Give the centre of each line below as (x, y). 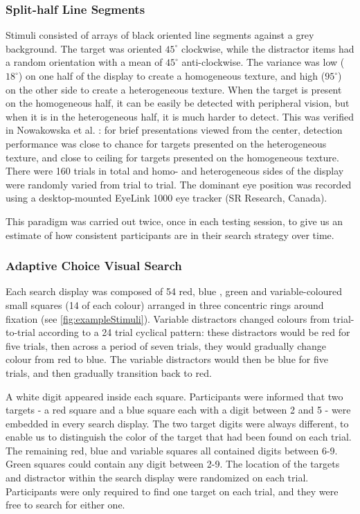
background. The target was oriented (84, 48)
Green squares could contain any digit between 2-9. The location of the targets (173, 464)
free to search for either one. (65, 505)
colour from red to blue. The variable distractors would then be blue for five (167, 359)
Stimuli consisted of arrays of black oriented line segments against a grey (160, 35)
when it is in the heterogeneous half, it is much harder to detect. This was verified (180, 116)
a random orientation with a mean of (84, 62)
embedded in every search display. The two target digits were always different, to (177, 423)
